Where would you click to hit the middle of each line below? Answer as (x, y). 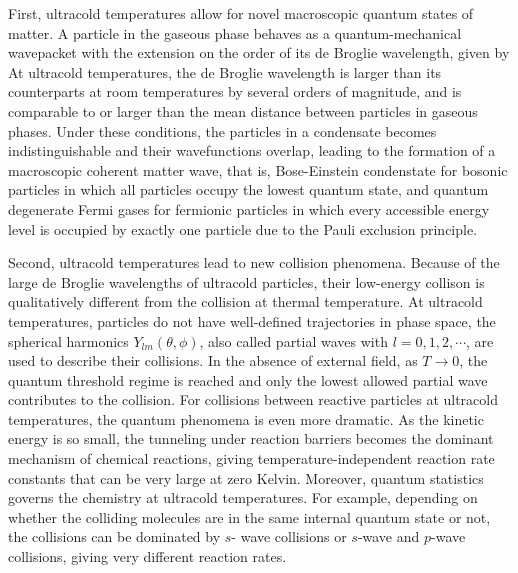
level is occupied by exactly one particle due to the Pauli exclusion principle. (243, 228)
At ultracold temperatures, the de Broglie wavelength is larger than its (225, 71)
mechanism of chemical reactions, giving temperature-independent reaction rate (251, 458)
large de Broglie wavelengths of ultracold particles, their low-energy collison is (246, 281)
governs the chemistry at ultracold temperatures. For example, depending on (243, 497)
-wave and (388, 536)
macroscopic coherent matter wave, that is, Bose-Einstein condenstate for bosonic (258, 169)
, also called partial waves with (293, 340)
